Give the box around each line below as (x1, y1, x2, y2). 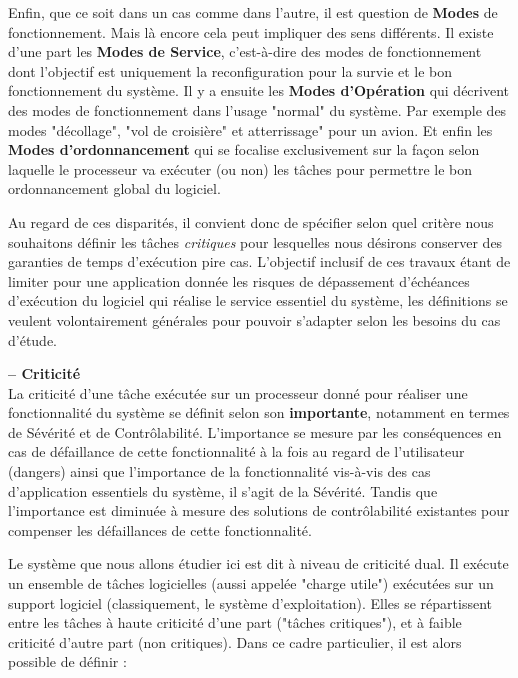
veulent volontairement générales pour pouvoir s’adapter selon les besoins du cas (8, 309, 501, 330)
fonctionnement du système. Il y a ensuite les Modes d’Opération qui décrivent (8, 80, 510, 101)
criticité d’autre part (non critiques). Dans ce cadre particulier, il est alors (8, 631, 462, 652)
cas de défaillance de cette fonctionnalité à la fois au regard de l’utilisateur (8, 441, 465, 462)
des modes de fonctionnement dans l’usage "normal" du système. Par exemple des (8, 99, 507, 120)
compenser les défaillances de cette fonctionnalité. (8, 519, 312, 540)
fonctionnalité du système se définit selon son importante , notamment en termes (8, 402, 510, 423)
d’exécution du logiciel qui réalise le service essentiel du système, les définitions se (8, 290, 508, 311)
